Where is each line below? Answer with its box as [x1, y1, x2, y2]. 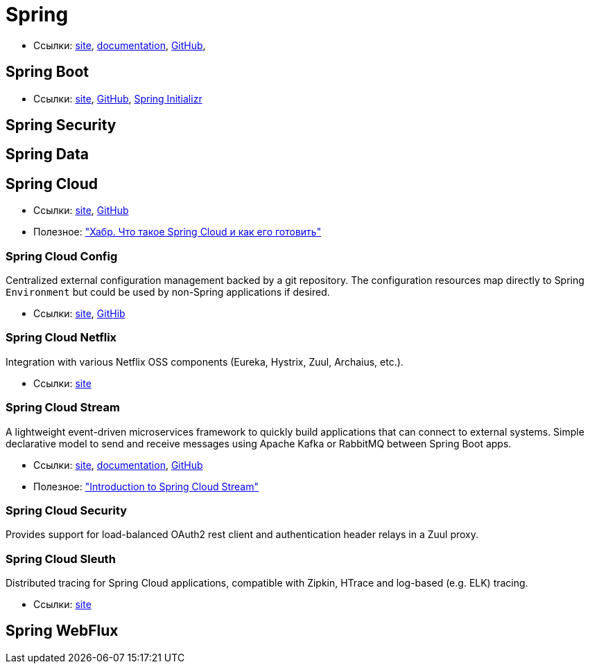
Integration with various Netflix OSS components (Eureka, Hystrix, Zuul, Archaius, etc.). [6, 355, 404, 368]
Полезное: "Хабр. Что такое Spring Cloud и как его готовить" [33, 226, 322, 238]
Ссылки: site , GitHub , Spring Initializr [33, 92, 202, 105]
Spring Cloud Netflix [6, 330, 117, 345]
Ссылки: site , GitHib [33, 307, 125, 320]
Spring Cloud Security [6, 503, 128, 517]
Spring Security [6, 116, 116, 134]
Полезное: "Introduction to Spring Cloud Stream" [33, 480, 259, 492]
